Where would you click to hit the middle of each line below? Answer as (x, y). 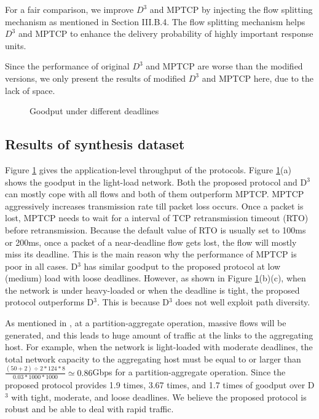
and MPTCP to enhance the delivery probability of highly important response (166, 33)
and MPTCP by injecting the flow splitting (231, 9)
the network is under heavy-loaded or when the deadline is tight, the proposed (152, 290)
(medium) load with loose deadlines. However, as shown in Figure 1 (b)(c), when (156, 278)
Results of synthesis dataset (95, 144)
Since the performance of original (67, 66)
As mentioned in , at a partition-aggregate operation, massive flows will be (146, 323)
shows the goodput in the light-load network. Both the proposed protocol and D (156, 182)
